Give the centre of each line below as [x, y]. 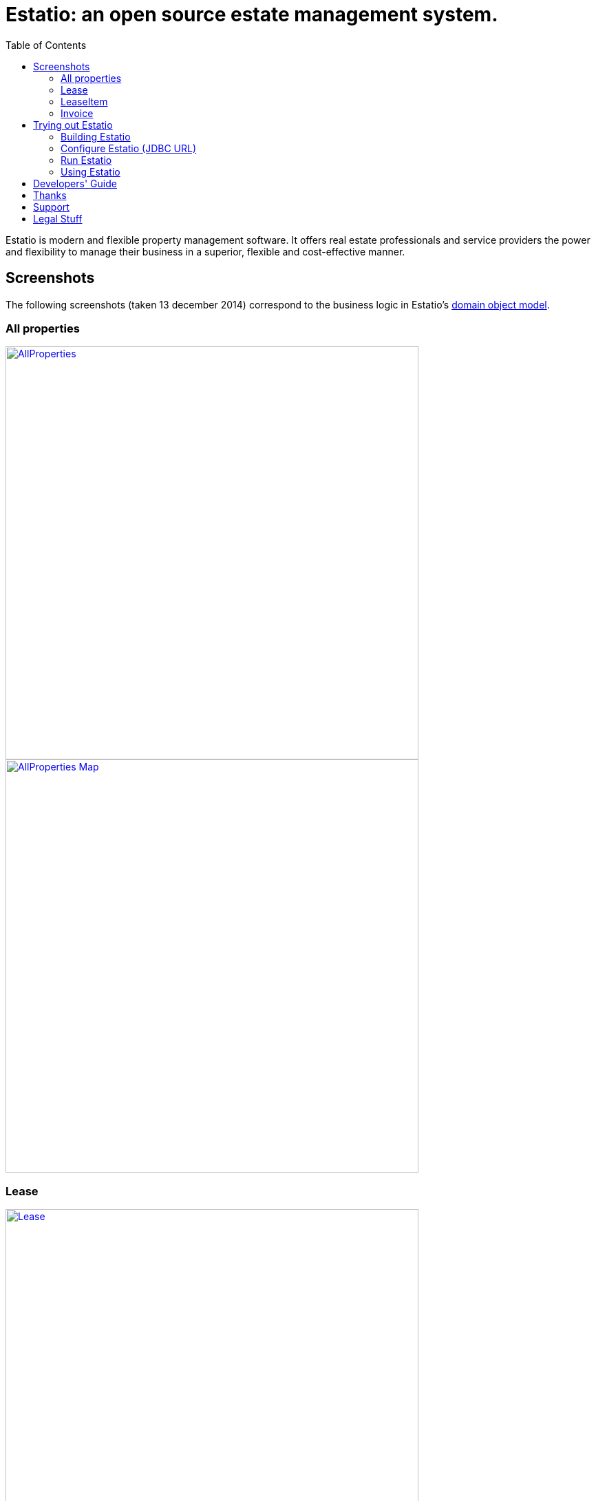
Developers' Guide [75, 183]
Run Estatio [86, 160]
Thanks [50, 195]
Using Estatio [91, 171]
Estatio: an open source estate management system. [252, 14]
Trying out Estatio [73, 125]
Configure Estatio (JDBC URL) [129, 148]
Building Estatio [96, 136]
